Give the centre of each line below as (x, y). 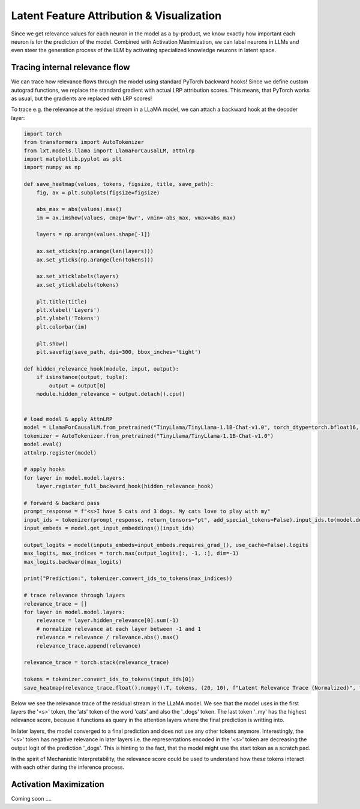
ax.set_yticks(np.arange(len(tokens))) (95, 260)
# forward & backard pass (62, 503)
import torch (43, 134)
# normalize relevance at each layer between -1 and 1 (118, 629)
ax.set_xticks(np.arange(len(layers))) (95, 251)
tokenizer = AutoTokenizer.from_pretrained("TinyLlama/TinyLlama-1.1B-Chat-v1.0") (149, 436)
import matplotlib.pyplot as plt (73, 159)
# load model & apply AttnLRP (68, 419)
